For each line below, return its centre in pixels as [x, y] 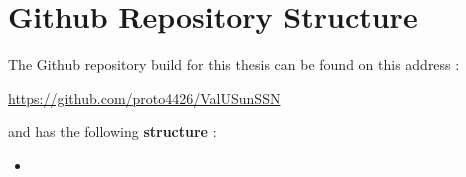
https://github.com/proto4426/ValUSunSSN [144, 97]
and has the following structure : [112, 131]
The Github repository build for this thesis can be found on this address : [234, 64]
